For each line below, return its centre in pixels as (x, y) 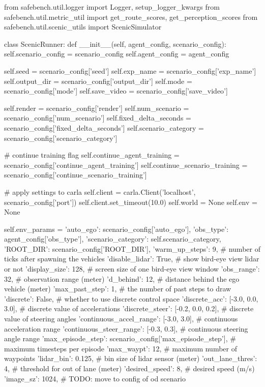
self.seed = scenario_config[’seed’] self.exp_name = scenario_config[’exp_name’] (130, 70)
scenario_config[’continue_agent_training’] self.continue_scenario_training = (126, 165)
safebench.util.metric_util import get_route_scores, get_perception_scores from (131, 17)
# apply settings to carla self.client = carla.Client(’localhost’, (100, 191)
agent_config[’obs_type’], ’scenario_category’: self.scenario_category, (113, 239)
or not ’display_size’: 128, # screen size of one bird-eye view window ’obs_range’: (132, 269)
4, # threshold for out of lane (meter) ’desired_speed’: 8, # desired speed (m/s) (129, 368)
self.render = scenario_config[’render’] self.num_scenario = (97, 108)
